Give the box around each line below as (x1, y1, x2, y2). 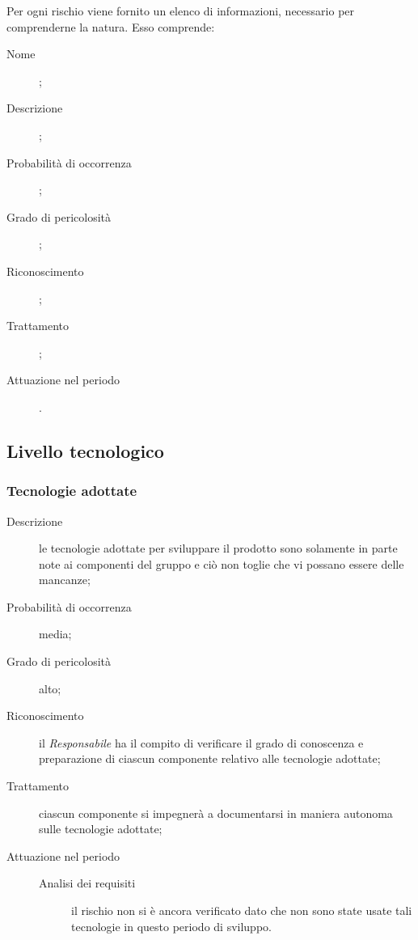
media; (39, 625, 72, 642)
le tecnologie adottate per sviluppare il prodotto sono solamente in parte (39, 540, 398, 557)
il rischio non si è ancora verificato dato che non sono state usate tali (71, 902, 412, 918)
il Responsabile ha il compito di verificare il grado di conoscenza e (39, 734, 364, 751)
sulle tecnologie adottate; (39, 820, 163, 837)
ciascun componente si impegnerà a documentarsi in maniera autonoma (39, 804, 393, 821)
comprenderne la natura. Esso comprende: (6, 18, 215, 35)
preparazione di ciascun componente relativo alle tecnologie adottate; (39, 750, 381, 767)
